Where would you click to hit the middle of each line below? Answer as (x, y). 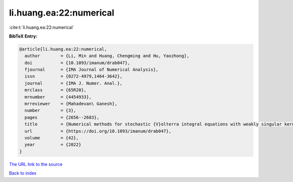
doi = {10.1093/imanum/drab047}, (77, 63)
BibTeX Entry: (23, 36)
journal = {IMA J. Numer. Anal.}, (73, 83)
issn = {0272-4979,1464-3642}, (73, 76)
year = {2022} (53, 145)
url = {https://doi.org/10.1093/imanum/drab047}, (98, 131)
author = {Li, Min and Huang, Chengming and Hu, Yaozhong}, (107, 56)
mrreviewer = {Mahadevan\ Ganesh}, (71, 104)
